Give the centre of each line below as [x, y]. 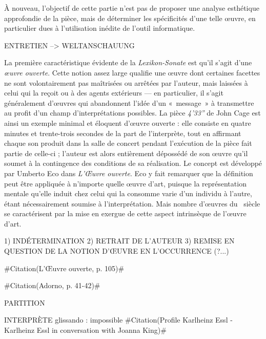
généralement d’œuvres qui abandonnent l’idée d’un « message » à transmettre [129, 102]
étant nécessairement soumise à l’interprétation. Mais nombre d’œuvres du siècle [132, 203]
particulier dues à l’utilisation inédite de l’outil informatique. [100, 28]
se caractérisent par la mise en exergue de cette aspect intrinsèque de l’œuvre [125, 213]
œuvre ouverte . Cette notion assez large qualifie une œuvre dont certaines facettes [132, 72]
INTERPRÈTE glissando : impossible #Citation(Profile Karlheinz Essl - [118, 320]
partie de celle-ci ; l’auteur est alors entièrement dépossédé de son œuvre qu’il [126, 153]
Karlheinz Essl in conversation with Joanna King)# [85, 330]
